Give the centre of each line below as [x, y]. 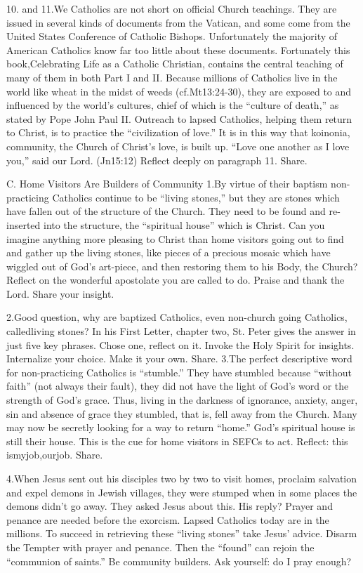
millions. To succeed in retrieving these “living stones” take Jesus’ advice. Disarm [182, 533]
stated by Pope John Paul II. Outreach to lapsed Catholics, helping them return [179, 118]
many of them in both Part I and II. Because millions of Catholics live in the [172, 77]
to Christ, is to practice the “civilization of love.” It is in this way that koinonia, [178, 132]
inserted [24, 224]
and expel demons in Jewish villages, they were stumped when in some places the [182, 492]
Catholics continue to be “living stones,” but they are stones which [196, 197]
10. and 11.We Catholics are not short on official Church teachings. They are [172, 8]
